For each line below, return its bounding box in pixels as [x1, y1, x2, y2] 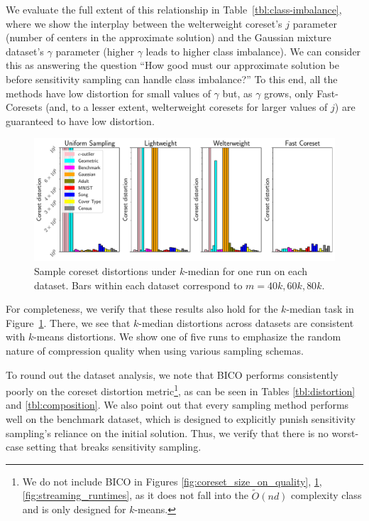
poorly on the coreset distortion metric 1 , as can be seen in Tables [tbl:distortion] [6, 382, 356, 398]
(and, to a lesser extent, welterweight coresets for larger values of [45, 100, 328, 114]
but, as [222, 85, 253, 100]
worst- [331, 425, 359, 440]
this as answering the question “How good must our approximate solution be [6, 58, 339, 72]
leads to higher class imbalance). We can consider [145, 43, 361, 58]
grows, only [264, 85, 314, 100]
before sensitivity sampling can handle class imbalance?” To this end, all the [6, 71, 338, 86]
